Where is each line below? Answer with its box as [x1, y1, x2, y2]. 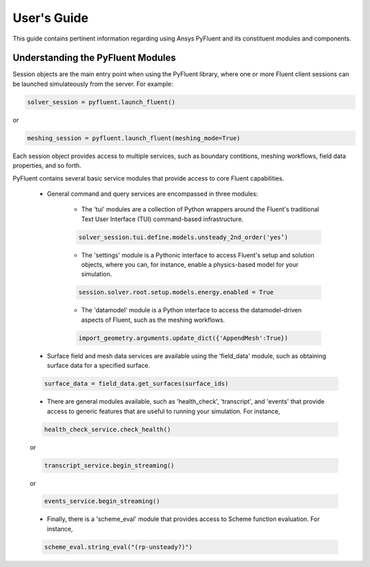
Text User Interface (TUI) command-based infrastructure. [81, 215, 244, 223]
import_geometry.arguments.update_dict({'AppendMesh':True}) [78, 334, 288, 342]
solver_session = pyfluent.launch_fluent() [27, 98, 176, 106]
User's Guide [12, 10, 89, 25]
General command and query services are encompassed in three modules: [47, 189, 258, 198]
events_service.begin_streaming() [44, 498, 160, 505]
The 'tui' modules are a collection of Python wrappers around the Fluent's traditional [81, 205, 319, 213]
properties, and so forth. [12, 161, 82, 170]
